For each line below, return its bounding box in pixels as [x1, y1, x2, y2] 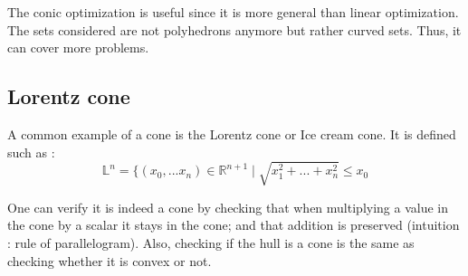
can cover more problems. [7, 38, 149, 57]
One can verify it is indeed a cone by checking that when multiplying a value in [7, 197, 449, 216]
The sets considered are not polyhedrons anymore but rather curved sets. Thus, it [7, 20, 462, 39]
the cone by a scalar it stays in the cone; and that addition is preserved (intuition [7, 215, 460, 234]
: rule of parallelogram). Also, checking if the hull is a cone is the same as [7, 233, 415, 252]
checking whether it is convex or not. [7, 251, 212, 270]
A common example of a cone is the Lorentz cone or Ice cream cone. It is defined [7, 124, 456, 143]
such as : [7, 142, 55, 161]
